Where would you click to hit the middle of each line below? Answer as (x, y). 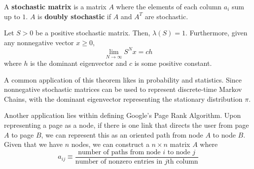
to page (23, 134)
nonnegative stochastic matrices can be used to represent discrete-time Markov (123, 89)
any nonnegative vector (39, 42)
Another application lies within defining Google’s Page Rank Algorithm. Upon (123, 115)
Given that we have (34, 144)
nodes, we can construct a (110, 144)
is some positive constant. (173, 63)
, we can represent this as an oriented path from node (122, 134)
